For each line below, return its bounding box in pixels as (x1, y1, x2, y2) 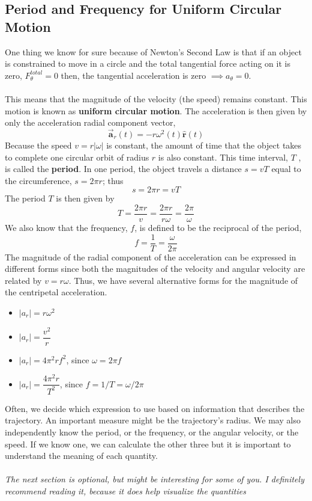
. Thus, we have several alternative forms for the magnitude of (68, 274, 298, 286)
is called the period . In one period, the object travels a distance (5, 162, 242, 175)
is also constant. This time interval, (158, 150, 289, 163)
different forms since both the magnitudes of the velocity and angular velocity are (5, 262, 305, 275)
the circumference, (5, 174, 72, 186)
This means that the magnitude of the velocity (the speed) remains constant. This (5, 92, 307, 105)
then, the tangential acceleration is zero (61, 69, 206, 81)
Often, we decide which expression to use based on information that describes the (5, 402, 305, 414)
